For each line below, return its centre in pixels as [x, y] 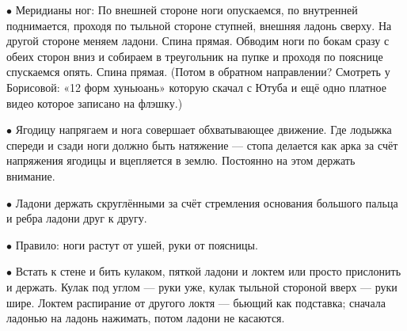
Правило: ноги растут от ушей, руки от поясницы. [137, 244]
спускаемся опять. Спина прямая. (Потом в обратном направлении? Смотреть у [198, 72]
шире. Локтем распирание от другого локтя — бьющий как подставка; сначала [196, 302]
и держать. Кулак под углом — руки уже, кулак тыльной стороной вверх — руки [202, 286]
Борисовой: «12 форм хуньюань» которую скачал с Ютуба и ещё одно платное [196, 87]
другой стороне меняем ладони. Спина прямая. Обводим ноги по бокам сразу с [198, 41]
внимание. [31, 175]
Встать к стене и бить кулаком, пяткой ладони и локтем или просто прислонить [208, 271]
